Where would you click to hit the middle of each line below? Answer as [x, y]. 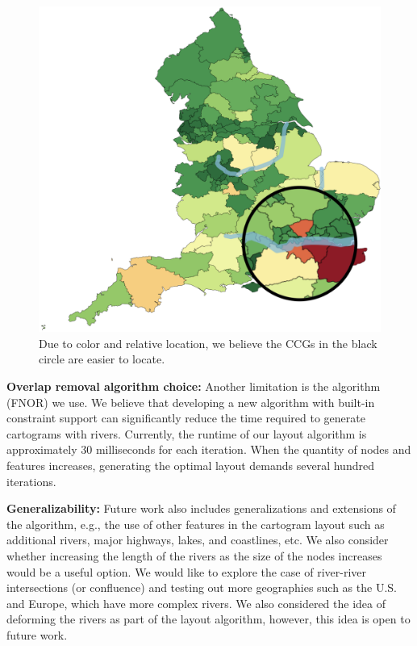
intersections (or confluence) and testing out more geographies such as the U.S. [202, 587]
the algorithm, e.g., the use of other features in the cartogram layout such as [196, 524]
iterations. [31, 481]
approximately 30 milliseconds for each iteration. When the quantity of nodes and [209, 449]
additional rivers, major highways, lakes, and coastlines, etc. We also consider [198, 540]
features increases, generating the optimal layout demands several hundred [190, 466]
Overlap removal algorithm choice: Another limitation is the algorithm [194, 386]
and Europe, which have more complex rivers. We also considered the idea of [196, 603]
